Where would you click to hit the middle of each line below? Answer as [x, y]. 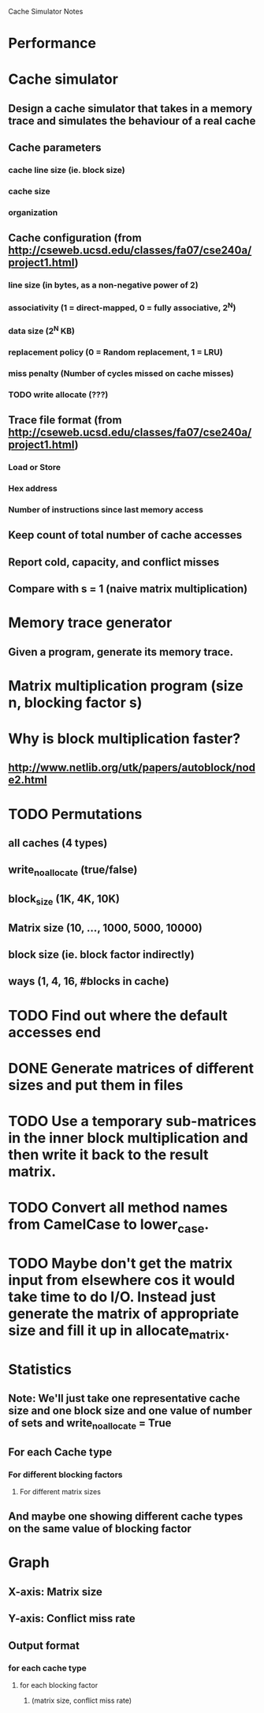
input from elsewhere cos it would [122, 1280]
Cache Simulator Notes [46, 11]
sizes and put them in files [96, 1085]
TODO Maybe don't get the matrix [121, 1263]
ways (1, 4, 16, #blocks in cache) [89, 981]
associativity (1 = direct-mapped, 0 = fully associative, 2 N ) [122, 307]
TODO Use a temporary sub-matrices [132, 1121]
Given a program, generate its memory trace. [121, 652]
